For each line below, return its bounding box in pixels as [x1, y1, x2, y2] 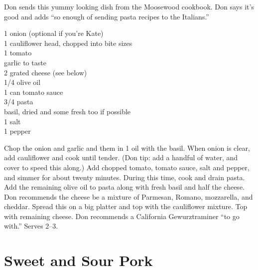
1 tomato [4, 47, 32, 58]
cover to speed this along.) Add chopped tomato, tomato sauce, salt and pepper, [4, 162, 250, 172]
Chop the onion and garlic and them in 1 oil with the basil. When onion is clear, [4, 142, 250, 153]
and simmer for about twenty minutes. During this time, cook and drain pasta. [4, 172, 245, 182]
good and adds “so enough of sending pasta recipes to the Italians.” [4, 11, 209, 21]
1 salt [4, 116, 21, 126]
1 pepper [4, 126, 31, 136]
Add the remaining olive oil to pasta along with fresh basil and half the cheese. [4, 182, 245, 192]
